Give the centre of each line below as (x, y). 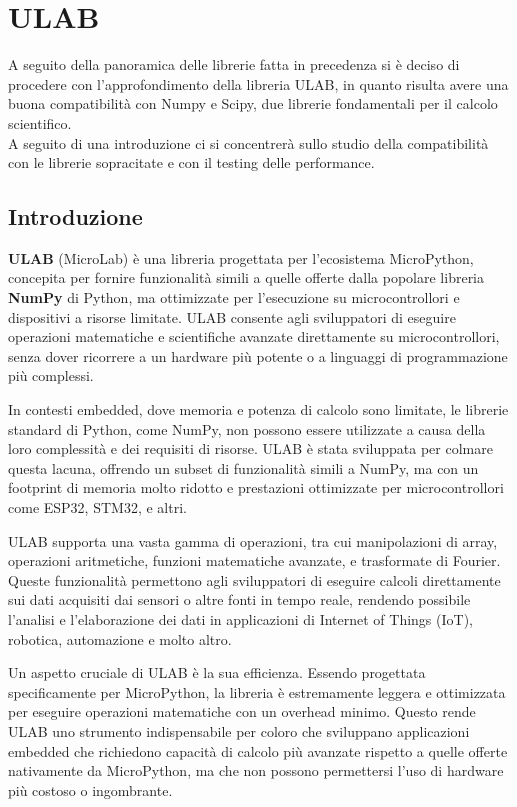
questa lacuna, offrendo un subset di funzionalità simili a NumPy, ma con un (243, 467)
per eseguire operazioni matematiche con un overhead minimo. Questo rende (242, 711)
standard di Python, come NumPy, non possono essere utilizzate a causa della (247, 428)
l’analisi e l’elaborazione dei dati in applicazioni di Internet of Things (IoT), (240, 618)
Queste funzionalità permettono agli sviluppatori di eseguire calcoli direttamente (254, 579)
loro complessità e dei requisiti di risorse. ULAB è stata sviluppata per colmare (250, 448)
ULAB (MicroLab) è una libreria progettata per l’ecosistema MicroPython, (241, 257)
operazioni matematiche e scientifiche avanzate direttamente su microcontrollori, (254, 336)
